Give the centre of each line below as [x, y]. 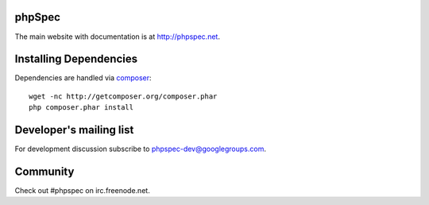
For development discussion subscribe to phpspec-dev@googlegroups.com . [140, 149]
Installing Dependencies [76, 59]
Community [44, 171]
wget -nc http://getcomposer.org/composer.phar [123, 96]
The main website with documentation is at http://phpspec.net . [117, 37]
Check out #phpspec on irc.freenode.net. [82, 191]
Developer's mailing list [74, 130]
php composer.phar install [81, 108]
